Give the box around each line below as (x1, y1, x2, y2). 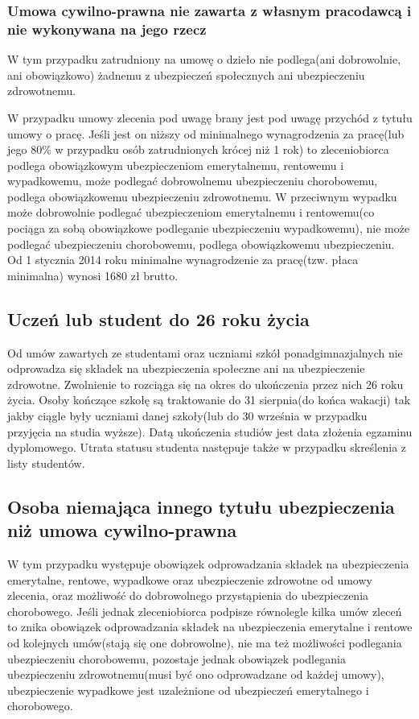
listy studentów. (7, 454, 85, 471)
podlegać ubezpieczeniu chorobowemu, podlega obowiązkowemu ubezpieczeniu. (7, 235, 395, 252)
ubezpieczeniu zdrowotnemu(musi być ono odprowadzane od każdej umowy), (7, 666, 384, 683)
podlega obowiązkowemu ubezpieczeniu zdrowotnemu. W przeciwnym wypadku (7, 188, 397, 205)
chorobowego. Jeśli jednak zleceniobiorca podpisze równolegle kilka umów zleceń (7, 602, 402, 619)
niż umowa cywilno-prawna (7, 518, 237, 543)
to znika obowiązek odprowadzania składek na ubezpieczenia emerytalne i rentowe (7, 618, 413, 635)
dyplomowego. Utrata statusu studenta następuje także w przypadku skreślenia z (7, 439, 407, 456)
